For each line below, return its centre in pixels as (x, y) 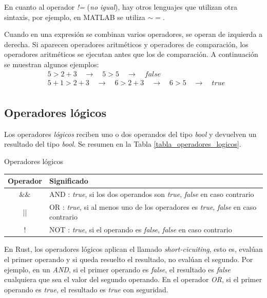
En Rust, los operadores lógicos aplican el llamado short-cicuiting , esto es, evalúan (133, 249)
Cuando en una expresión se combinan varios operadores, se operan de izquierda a (133, 34)
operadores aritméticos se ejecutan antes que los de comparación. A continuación (131, 54)
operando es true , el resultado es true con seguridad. (86, 289)
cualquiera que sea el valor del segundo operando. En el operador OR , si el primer (133, 279)
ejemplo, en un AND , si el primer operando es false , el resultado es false (117, 269)
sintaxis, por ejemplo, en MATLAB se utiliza (75, 17)
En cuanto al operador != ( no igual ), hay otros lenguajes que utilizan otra (121, 7)
